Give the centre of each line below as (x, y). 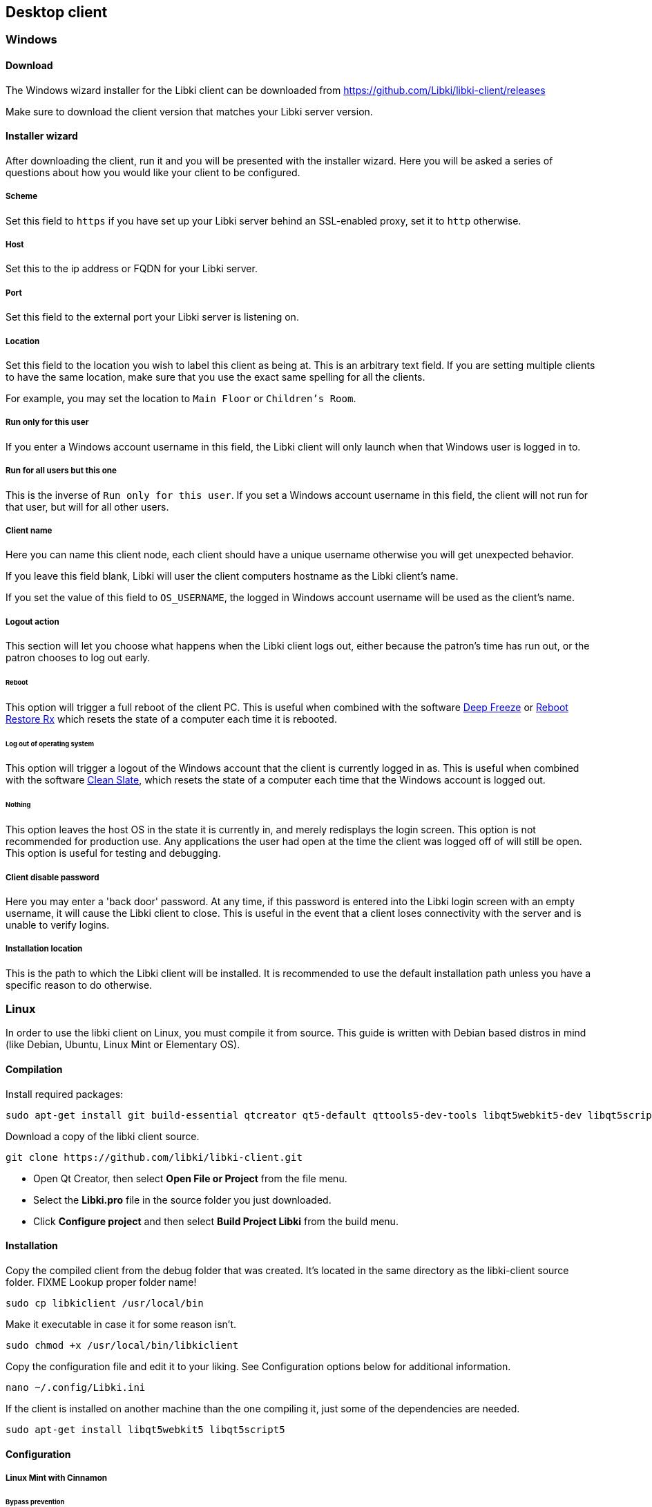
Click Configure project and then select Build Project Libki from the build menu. (216, 1221)
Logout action (32, 622)
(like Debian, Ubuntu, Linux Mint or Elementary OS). (123, 1045)
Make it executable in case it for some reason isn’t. (121, 1324)
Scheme (22, 197)
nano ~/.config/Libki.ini (76, 1387)
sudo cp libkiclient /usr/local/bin (105, 1303)
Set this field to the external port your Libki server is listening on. (152, 317)
